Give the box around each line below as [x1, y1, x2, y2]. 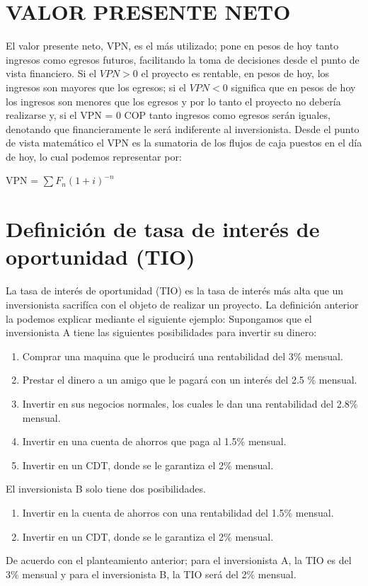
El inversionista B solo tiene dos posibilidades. [6, 481, 206, 496]
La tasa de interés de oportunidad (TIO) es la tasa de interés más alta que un [6, 283, 344, 298]
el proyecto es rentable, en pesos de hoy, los [141, 66, 330, 81]
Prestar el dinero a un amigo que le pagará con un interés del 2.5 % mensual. [22, 372, 357, 387]
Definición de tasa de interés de [6, 214, 320, 243]
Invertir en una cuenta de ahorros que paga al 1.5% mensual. [22, 434, 287, 449]
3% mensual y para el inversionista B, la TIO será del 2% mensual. [6, 566, 297, 581]
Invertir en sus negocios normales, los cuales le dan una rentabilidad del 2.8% [22, 396, 358, 410]
